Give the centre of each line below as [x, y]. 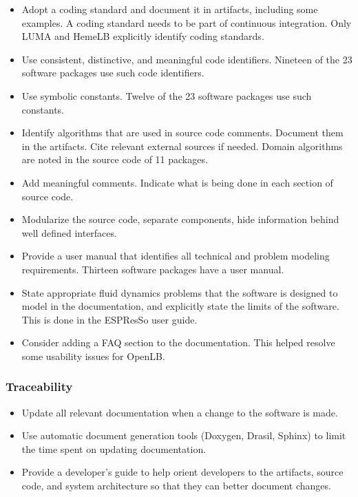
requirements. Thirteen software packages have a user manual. [153, 269]
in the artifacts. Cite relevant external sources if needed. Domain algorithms [182, 146]
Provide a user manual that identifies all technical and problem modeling [176, 256]
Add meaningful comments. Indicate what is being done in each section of [177, 182]
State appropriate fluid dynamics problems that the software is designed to [180, 292]
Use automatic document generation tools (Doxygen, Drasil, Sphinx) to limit [184, 435]
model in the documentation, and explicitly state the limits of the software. [180, 306]
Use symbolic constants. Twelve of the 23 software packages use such [167, 95]
